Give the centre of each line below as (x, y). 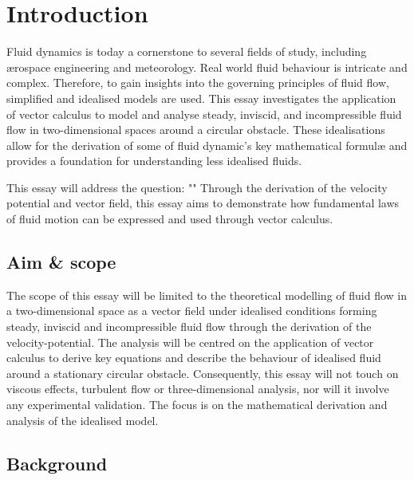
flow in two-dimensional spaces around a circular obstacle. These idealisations (196, 130)
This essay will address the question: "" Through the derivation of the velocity (197, 187)
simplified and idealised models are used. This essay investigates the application (201, 98)
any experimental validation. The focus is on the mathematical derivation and (197, 405)
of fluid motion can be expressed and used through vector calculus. (170, 219)
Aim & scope (61, 262)
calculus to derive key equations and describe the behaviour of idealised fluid (194, 358)
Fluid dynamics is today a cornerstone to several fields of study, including (187, 51)
